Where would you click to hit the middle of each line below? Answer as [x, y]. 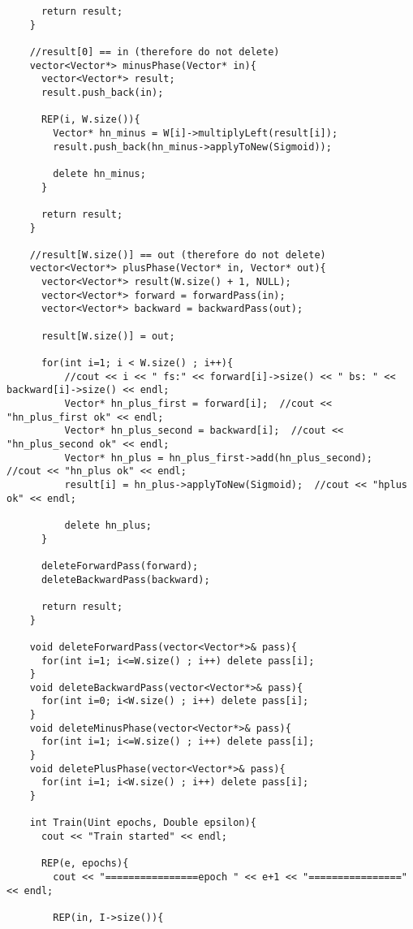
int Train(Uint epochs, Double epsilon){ [143, 823]
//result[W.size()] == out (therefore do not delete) [178, 255]
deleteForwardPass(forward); [120, 566]
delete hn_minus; [99, 173]
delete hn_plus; [108, 525]
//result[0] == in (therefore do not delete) [155, 52]
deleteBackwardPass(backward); [125, 579]
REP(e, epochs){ [85, 864]
